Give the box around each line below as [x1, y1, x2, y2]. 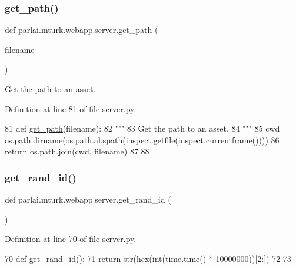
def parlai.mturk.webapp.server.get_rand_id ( [5, 193, 171, 206]
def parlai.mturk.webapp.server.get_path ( [5, 23, 158, 36]
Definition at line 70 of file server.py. [5, 233, 137, 245]
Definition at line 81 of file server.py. [5, 102, 137, 115]
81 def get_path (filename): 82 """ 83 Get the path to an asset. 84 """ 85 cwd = [5, 122, 289, 134]
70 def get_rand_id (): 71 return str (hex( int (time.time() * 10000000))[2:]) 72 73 [5, 252, 291, 264]
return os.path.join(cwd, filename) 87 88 [5, 145, 149, 157]
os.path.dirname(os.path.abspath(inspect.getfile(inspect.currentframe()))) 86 [5, 133, 280, 146]
